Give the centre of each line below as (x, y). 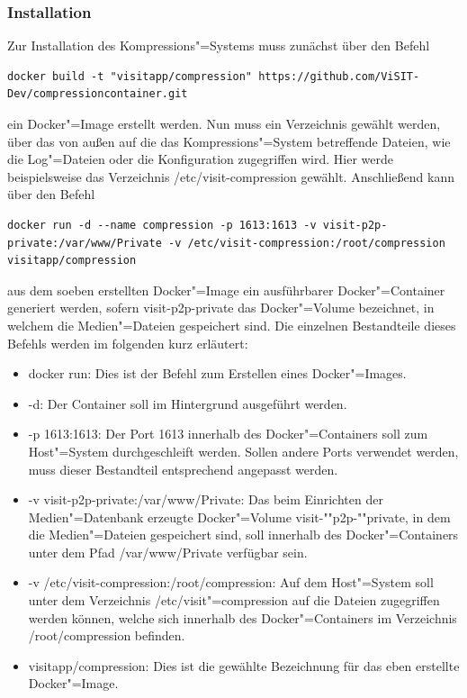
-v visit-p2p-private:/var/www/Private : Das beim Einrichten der (206, 499)
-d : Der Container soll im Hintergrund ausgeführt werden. (188, 403)
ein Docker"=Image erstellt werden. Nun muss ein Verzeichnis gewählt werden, (224, 123)
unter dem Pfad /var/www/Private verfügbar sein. (168, 552)
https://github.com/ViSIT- (339, 76)
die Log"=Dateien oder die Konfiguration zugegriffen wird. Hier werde (200, 159)
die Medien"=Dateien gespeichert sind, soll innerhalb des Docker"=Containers (243, 535)
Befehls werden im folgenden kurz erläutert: (128, 343)
